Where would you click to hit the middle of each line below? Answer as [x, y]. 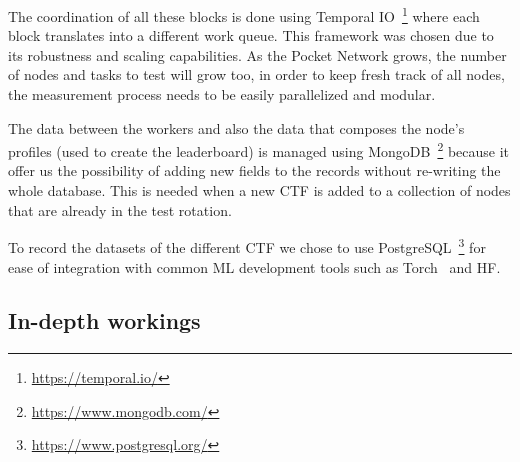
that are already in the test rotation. [120, 209]
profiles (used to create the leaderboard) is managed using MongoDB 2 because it [259, 149]
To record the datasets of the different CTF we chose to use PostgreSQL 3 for [247, 245]
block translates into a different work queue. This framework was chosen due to [251, 35]
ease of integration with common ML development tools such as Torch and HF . [254, 266]
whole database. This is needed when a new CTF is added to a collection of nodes [259, 190]
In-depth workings [104, 320]
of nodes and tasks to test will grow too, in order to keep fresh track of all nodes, [256, 74]
